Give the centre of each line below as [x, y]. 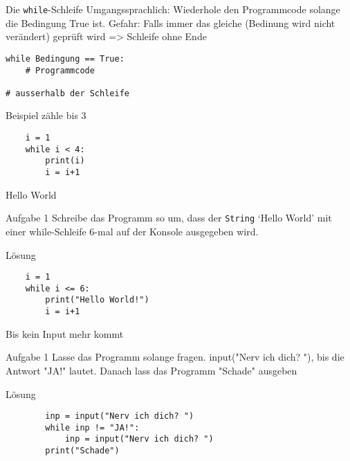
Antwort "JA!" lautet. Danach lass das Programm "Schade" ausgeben [151, 370]
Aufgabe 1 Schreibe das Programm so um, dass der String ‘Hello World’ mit [169, 218]
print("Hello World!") [97, 300]
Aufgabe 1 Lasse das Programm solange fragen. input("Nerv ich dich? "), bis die [175, 357]
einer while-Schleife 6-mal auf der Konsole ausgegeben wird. [132, 231]
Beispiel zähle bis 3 [46, 115]
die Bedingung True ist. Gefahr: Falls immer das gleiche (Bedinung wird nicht [171, 22]
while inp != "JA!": [92, 427]
